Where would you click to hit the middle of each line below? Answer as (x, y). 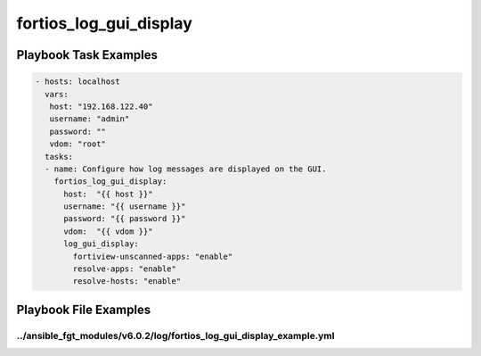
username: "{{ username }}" (125, 207)
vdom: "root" (78, 144)
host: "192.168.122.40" (101, 106)
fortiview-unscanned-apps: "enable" (153, 256)
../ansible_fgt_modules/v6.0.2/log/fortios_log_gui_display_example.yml (175, 335)
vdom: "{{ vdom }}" (108, 231)
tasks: (59, 157)
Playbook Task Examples (87, 55)
